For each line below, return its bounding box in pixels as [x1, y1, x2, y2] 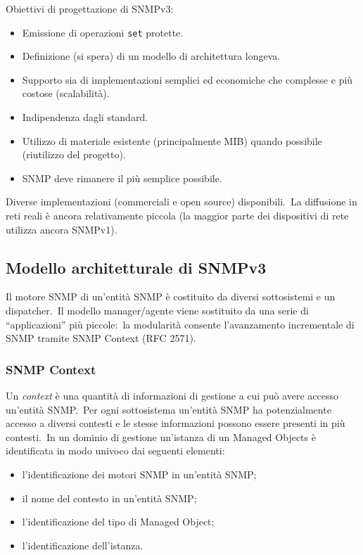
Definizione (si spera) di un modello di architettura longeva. [22, 49, 281, 63]
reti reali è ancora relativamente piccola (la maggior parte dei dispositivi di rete [6, 208, 349, 222]
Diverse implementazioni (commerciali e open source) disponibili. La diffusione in [6, 194, 357, 209]
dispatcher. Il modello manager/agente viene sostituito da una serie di [6, 302, 309, 317]
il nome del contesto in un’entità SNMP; [22, 490, 197, 505]
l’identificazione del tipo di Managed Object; [22, 514, 215, 529]
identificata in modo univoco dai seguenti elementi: [6, 443, 225, 458]
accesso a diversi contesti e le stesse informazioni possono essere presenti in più [6, 416, 345, 430]
